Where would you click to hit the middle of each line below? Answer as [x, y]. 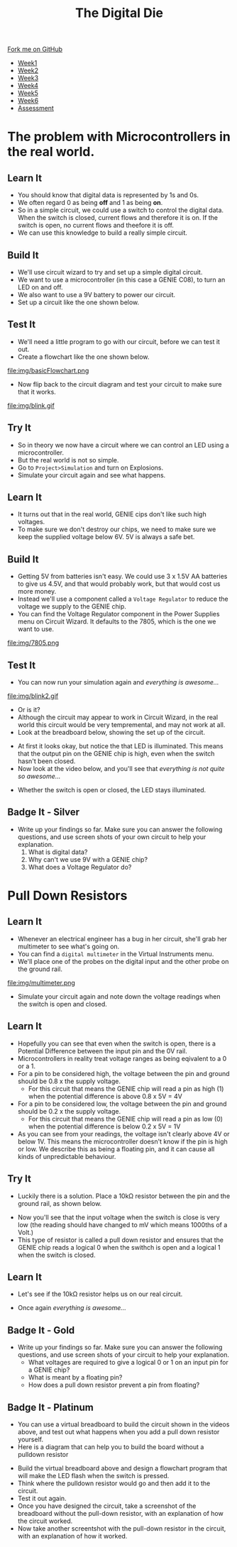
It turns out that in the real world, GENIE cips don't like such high [112, 514]
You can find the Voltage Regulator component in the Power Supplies [118, 614]
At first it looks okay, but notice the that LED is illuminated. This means [120, 746]
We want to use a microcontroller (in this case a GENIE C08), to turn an [121, 279]
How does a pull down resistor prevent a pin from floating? [114, 1385]
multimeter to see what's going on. [68, 946]
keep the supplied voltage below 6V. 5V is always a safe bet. [106, 537]
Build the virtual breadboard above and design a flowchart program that [122, 1468]
